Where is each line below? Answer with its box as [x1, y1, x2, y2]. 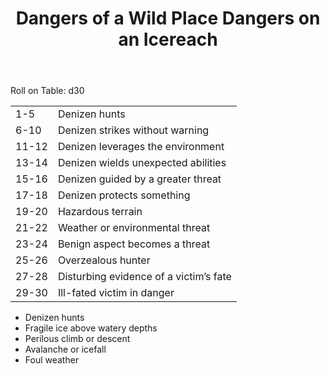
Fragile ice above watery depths [24, 322, 158, 334]
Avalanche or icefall [24, 343, 107, 356]
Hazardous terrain [57, 205, 143, 219]
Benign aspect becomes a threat [57, 237, 211, 251]
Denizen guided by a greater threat [57, 172, 222, 186]
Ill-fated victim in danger [57, 286, 175, 300]
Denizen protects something [57, 188, 191, 202]
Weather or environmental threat [57, 221, 211, 235]
